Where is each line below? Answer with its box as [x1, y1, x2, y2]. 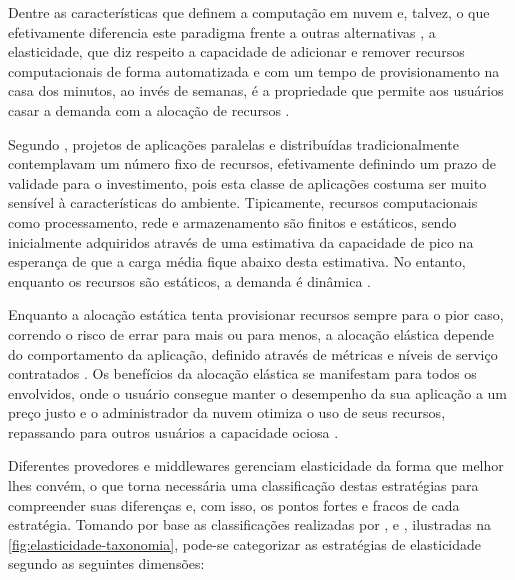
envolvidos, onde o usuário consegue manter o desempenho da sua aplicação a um [8, 382, 507, 403]
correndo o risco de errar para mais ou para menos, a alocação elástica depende [8, 323, 494, 344]
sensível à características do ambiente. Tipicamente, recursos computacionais [8, 192, 478, 213]
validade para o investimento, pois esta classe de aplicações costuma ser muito [8, 172, 487, 193]
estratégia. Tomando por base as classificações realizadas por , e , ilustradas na [8, 514, 492, 535]
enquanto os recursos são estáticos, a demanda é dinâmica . [8, 270, 371, 291]
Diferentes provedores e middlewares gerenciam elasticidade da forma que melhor [8, 455, 504, 476]
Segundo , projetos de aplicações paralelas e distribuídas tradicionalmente [8, 133, 459, 154]
